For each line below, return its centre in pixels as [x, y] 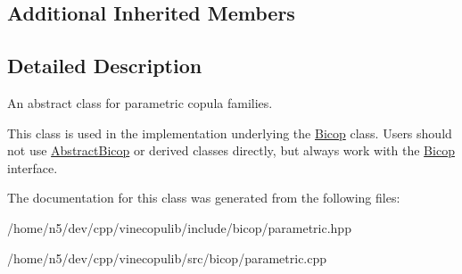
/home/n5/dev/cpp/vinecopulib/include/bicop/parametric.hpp [179, 227]
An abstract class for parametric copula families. [140, 102]
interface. [33, 167]
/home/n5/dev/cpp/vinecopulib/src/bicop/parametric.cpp [167, 257]
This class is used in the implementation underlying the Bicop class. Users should [230, 133]
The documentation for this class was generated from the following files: [204, 198]
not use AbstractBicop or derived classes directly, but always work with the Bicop [231, 150]
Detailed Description [105, 66]
